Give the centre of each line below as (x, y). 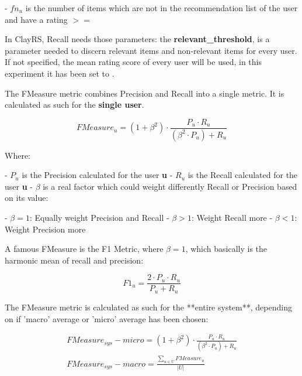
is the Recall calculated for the (243, 175)
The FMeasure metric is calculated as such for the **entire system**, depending (148, 307)
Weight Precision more (45, 229)
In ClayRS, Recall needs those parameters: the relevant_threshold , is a (137, 39)
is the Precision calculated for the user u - (97, 175)
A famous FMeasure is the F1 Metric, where (84, 249)
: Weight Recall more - (232, 218)
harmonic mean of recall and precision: (74, 260)
